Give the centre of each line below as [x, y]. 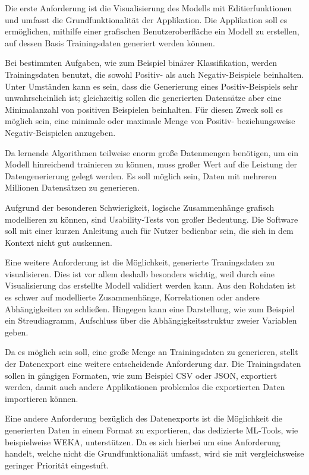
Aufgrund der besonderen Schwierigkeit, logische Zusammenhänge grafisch [140, 207]
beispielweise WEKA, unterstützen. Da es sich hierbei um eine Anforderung [143, 441]
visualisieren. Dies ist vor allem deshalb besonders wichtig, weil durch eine [140, 273]
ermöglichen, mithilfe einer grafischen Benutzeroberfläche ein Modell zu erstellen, [152, 31]
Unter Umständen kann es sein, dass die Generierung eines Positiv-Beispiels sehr [152, 86]
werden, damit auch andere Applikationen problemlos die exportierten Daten [145, 387]
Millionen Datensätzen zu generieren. [72, 187]
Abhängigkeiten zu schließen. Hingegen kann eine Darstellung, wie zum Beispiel [150, 308]
